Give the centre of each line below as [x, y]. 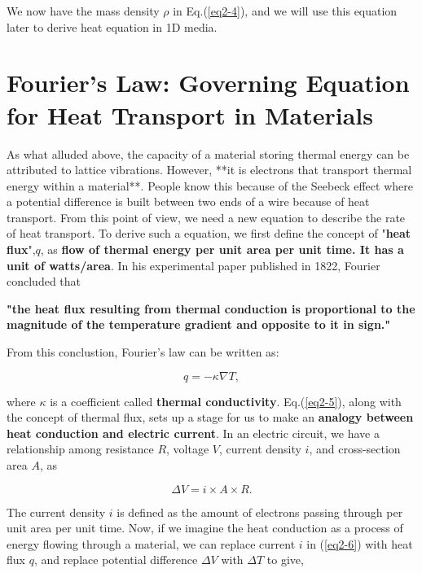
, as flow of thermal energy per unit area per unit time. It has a [222, 249]
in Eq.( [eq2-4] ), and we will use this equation [285, 11]
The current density [56, 512]
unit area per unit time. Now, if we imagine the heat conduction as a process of [205, 528]
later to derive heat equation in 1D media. [112, 26]
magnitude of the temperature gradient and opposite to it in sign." [199, 324]
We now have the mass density [83, 11]
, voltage [188, 449]
